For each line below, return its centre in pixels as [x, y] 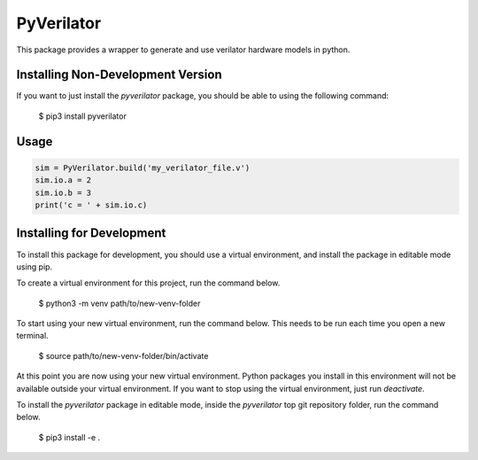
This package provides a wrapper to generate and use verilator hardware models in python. [183, 50]
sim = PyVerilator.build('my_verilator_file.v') [143, 168]
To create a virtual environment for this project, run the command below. [148, 283]
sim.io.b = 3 [63, 192]
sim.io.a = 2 [63, 180]
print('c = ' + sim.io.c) [91, 205]
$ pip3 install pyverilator [83, 116]
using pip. [35, 267]
